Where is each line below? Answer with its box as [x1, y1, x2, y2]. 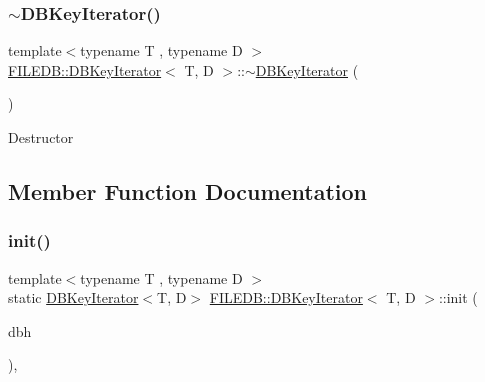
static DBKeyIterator [8, 287, 139, 308]
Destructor [8, 127, 74, 147]
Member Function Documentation [8, 175, 368, 206]
